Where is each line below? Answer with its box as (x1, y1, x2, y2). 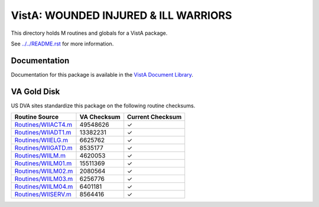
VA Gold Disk (11, 86, 60, 97)
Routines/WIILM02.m (14, 167, 73, 175)
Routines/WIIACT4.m (14, 121, 73, 129)
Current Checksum (127, 113, 182, 121)
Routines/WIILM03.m (14, 175, 73, 183)
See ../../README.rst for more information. (11, 40, 114, 47)
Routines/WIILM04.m (14, 183, 73, 191)
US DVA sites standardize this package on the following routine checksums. (11, 102, 196, 109)
